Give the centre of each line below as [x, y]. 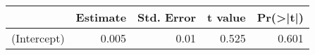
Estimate [101, 17]
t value [226, 17]
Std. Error [167, 17]
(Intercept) [38, 38]
